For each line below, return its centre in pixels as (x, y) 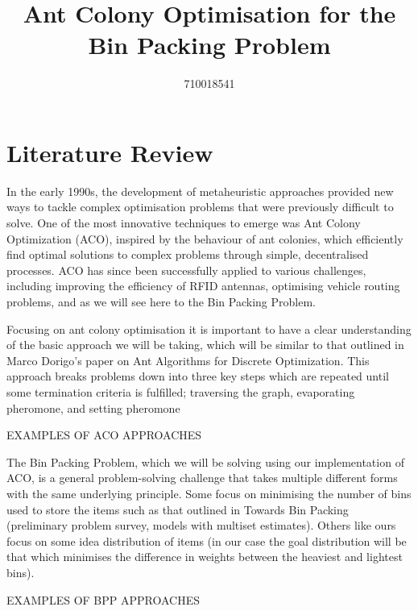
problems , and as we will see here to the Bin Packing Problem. (161, 301)
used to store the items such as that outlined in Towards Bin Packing (178, 509)
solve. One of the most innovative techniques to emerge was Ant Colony (184, 223)
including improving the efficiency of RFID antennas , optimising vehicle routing (203, 286)
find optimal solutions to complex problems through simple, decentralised (188, 254)
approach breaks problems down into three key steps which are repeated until (198, 376)
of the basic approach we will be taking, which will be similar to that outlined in (205, 345)
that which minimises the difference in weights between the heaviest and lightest (205, 557)
